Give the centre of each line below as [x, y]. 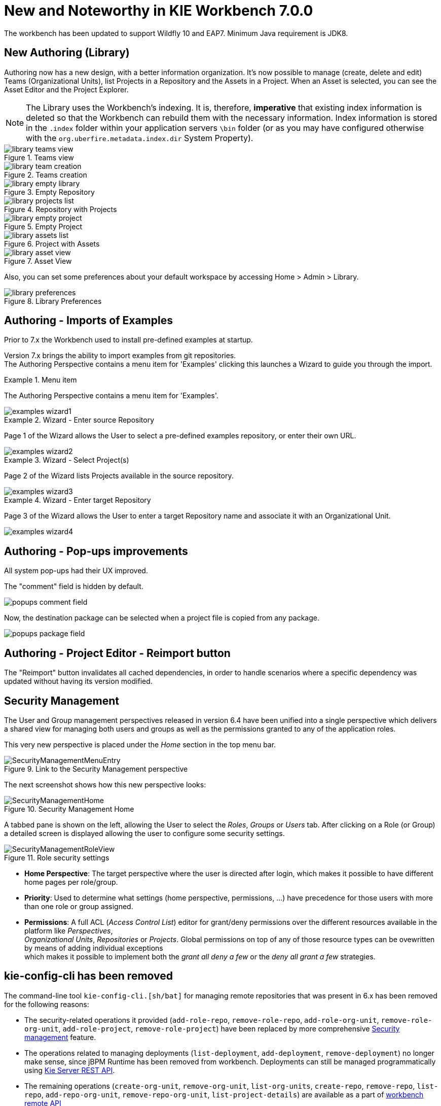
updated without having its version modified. [78, 681]
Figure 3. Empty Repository [49, 192]
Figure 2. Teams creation [46, 175]
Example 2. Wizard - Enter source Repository [79, 420]
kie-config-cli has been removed [89, 976]
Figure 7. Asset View [38, 261]
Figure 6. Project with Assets [52, 244]
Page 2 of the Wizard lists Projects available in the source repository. [119, 476]
